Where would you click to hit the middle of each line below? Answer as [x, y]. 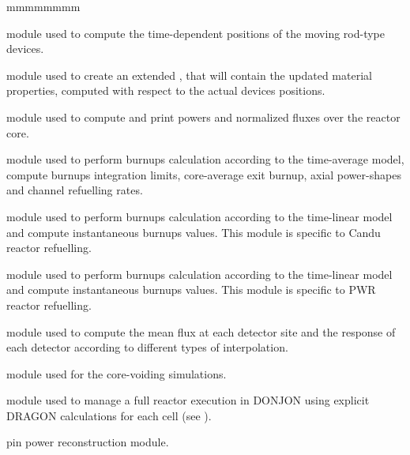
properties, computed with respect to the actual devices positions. [166, 90]
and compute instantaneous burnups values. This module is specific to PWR [191, 290]
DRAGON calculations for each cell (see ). [109, 415]
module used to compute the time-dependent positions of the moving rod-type [196, 33]
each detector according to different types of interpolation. [147, 347]
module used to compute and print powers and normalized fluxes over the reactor [203, 117]
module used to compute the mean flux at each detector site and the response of [201, 331]
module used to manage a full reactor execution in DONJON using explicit [188, 400]
